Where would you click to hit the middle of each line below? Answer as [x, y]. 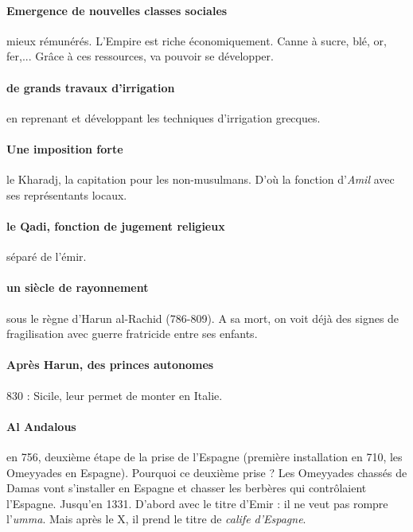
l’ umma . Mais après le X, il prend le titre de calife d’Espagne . [156, 519]
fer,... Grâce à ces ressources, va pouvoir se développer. [140, 56]
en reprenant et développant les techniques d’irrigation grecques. [164, 117]
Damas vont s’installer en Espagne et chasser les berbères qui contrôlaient [187, 488]
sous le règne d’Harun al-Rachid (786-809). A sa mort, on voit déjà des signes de [203, 318]
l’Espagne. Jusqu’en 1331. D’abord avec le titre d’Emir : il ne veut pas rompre [197, 503]
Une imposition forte [65, 148]
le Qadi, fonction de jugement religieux [116, 225]
